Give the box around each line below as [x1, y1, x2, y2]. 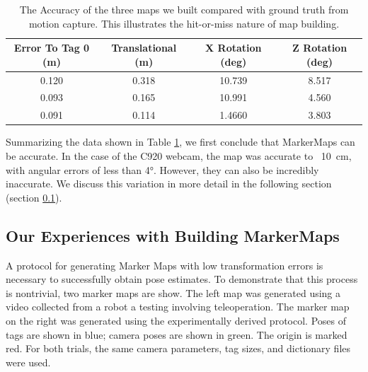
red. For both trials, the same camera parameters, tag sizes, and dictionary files [6, 341, 351, 356]
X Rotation [205, 40, 262, 55]
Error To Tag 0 [13, 40, 90, 55]
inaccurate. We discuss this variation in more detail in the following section [6, 176, 332, 191]
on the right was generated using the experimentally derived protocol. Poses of [6, 313, 346, 327]
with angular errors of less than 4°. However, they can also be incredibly [6, 162, 319, 177]
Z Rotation [292, 40, 347, 55]
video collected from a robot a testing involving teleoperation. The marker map [6, 299, 350, 314]
